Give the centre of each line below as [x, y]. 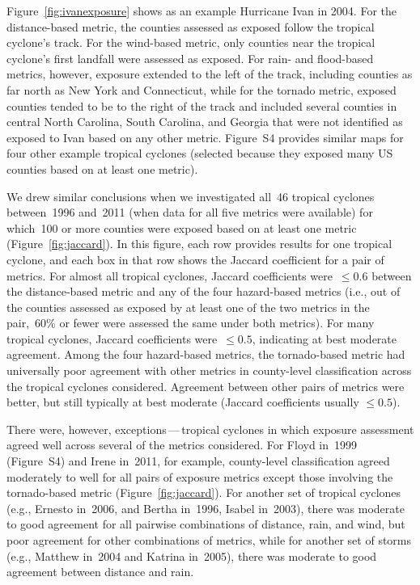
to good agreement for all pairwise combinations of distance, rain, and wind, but [206, 524]
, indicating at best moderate [324, 338]
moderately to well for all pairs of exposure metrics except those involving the [200, 476]
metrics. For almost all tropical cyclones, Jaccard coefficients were [170, 275]
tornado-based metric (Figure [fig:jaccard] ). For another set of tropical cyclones [204, 492]
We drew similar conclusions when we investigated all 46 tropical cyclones [191, 196]
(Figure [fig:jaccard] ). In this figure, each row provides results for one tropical [199, 244]
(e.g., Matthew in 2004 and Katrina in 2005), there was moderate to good [192, 556]
